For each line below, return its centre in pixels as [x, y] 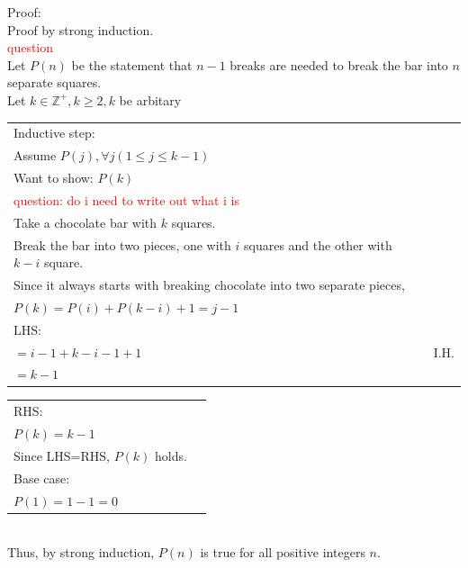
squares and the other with [318, 244]
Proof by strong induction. [81, 29]
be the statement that [132, 64]
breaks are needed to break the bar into [339, 64]
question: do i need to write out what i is [127, 199]
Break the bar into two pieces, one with [122, 244]
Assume [35, 155]
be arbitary [150, 99]
